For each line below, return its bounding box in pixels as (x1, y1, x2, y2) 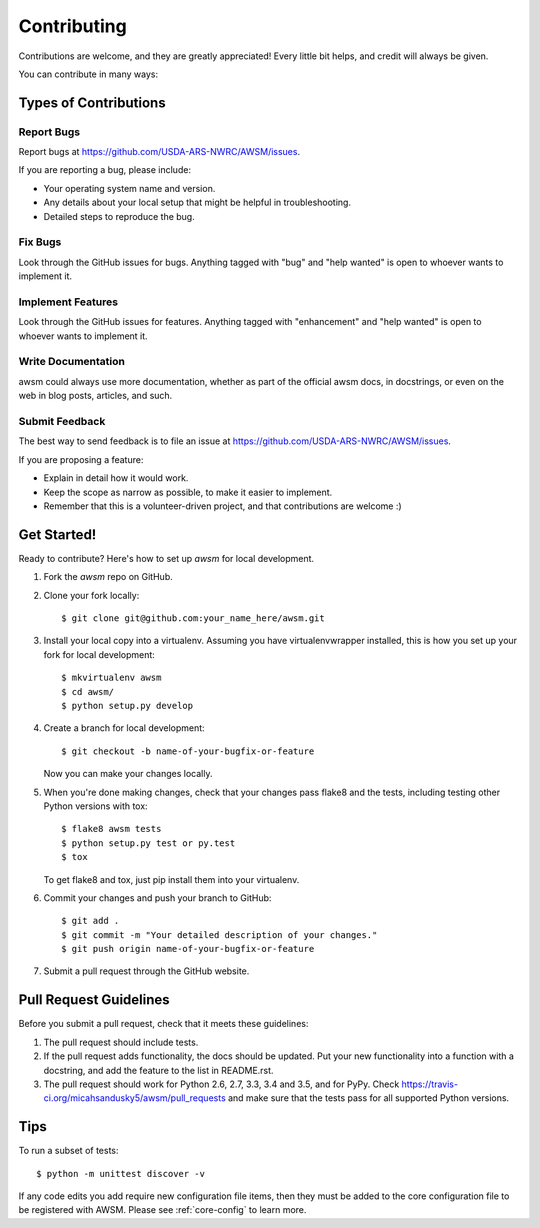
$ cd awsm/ (61, 686, 115, 697)
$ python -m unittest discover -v (36, 1168, 205, 1179)
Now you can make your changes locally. (43, 768, 213, 780)
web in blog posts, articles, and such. (18, 390, 173, 402)
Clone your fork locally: (43, 589, 140, 601)
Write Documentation (18, 355, 125, 369)
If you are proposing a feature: (18, 453, 144, 465)
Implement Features (18, 295, 119, 309)
